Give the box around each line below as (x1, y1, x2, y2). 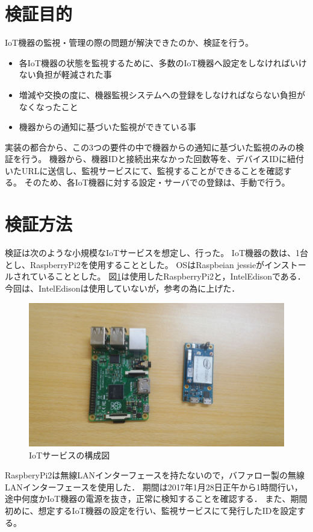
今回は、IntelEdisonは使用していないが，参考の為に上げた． (5, 281, 240, 294)
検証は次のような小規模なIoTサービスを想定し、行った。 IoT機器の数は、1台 (5, 246, 308, 259)
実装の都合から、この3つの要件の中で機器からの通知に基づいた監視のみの (5, 140, 296, 153)
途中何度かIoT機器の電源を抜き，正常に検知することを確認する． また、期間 (5, 492, 308, 505)
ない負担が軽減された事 (19, 68, 112, 81)
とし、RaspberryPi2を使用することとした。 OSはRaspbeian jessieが (5, 258, 265, 271)
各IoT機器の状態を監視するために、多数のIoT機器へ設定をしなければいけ (19, 56, 307, 69)
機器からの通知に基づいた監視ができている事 (19, 120, 196, 133)
